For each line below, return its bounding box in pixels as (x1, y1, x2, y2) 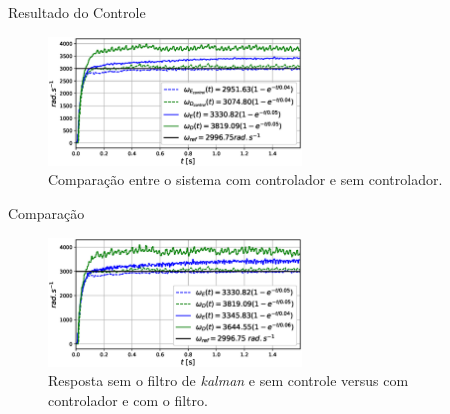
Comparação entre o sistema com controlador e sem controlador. (48, 169, 443, 190)
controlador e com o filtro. (48, 389, 208, 410)
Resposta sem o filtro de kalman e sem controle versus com (48, 370, 409, 391)
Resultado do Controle (8, 2, 146, 22)
